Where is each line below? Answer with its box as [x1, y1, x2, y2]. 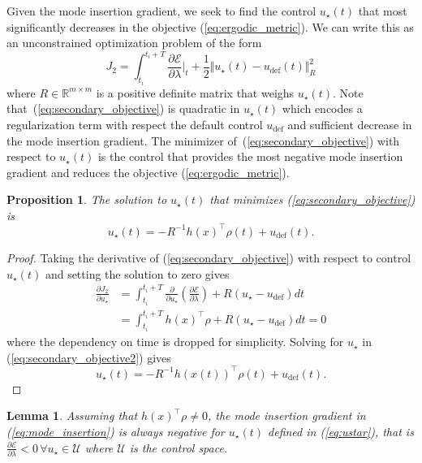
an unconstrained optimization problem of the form [6, 34, 262, 51]
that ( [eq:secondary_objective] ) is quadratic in [6, 100, 240, 117]
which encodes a [282, 100, 363, 117]
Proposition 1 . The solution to [6, 191, 167, 208]
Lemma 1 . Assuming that [6, 407, 138, 424]
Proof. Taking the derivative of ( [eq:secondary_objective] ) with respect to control [6, 249, 411, 266]
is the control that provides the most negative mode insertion [97, 148, 403, 165]
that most [358, 2, 407, 19]
